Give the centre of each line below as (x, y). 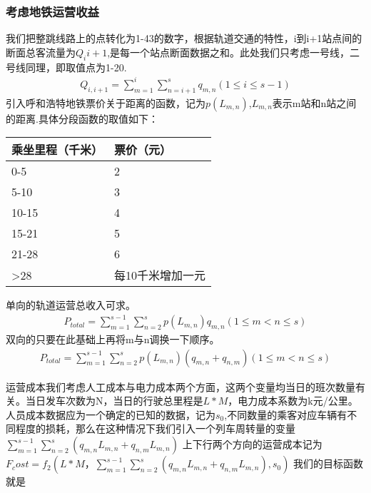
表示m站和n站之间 (314, 102)
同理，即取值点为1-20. (76, 67)
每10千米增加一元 (160, 275)
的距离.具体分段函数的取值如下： (82, 118)
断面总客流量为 (41, 52)
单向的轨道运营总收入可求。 (71, 305)
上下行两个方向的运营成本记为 (252, 444)
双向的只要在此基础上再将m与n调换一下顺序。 (113, 339)
